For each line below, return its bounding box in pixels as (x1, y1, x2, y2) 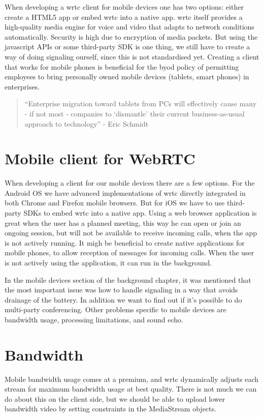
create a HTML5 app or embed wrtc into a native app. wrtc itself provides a (5, 11, 243, 22)
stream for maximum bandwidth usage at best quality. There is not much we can (5, 383, 257, 394)
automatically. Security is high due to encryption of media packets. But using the (5, 31, 258, 42)
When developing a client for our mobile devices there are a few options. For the (5, 177, 255, 188)
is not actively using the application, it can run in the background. (5, 257, 212, 267)
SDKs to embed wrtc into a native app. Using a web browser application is (23, 207, 257, 218)
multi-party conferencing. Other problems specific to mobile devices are (5, 304, 226, 315)
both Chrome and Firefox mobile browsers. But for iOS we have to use (5, 197, 225, 208)
